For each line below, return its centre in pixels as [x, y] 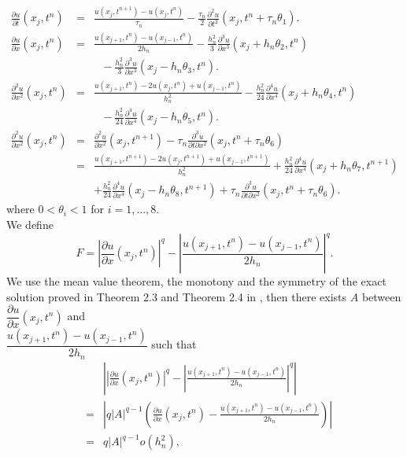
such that [174, 344]
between [381, 296]
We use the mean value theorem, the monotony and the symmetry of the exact [196, 281]
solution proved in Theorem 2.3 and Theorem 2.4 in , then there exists [177, 296]
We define [30, 225]
